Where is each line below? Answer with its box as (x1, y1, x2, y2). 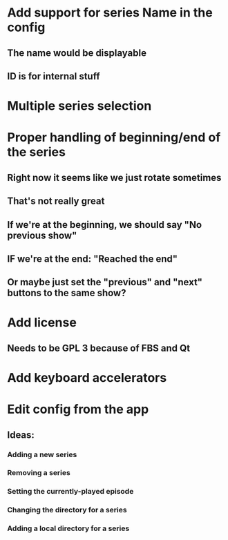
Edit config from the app (7, 402, 149, 417)
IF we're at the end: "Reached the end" (7, 253, 178, 264)
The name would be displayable (7, 47, 147, 59)
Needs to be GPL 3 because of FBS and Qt (7, 342, 191, 354)
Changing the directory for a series (7, 505, 127, 515)
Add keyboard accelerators (7, 370, 167, 386)
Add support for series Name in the (7, 5, 213, 21)
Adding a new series (7, 450, 77, 459)
